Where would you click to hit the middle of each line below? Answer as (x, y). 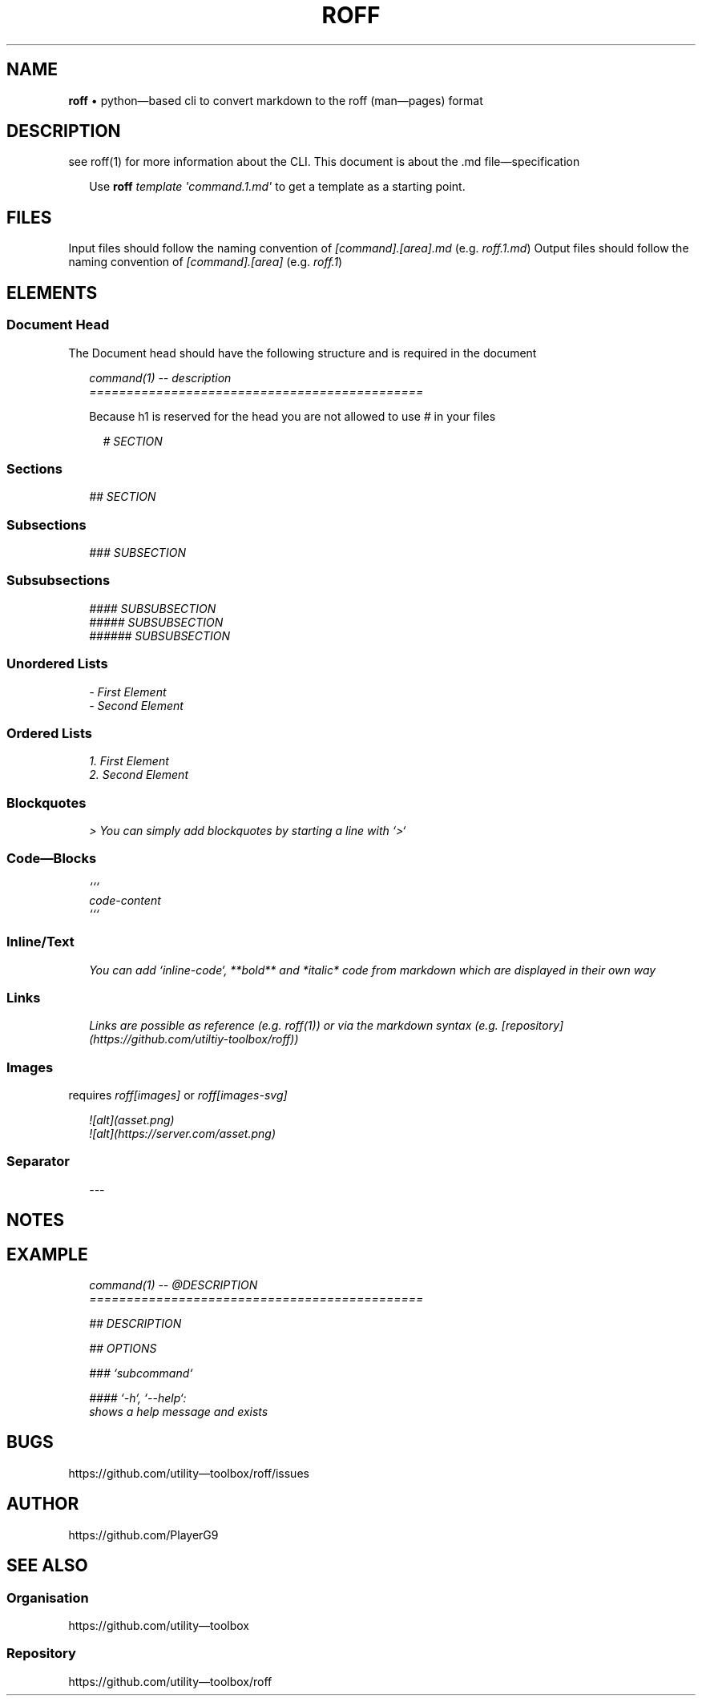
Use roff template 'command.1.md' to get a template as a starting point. (277, 187)
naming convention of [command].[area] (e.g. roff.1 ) (206, 262)
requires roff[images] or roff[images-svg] (178, 1095)
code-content (125, 900)
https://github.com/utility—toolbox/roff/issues (189, 1473)
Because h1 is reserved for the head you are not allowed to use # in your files (292, 416)
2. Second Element (139, 775)
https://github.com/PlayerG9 (143, 1535)
